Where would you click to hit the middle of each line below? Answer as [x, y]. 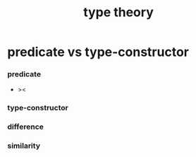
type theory [118, 12]
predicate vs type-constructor [98, 52]
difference [26, 127]
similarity [24, 146]
